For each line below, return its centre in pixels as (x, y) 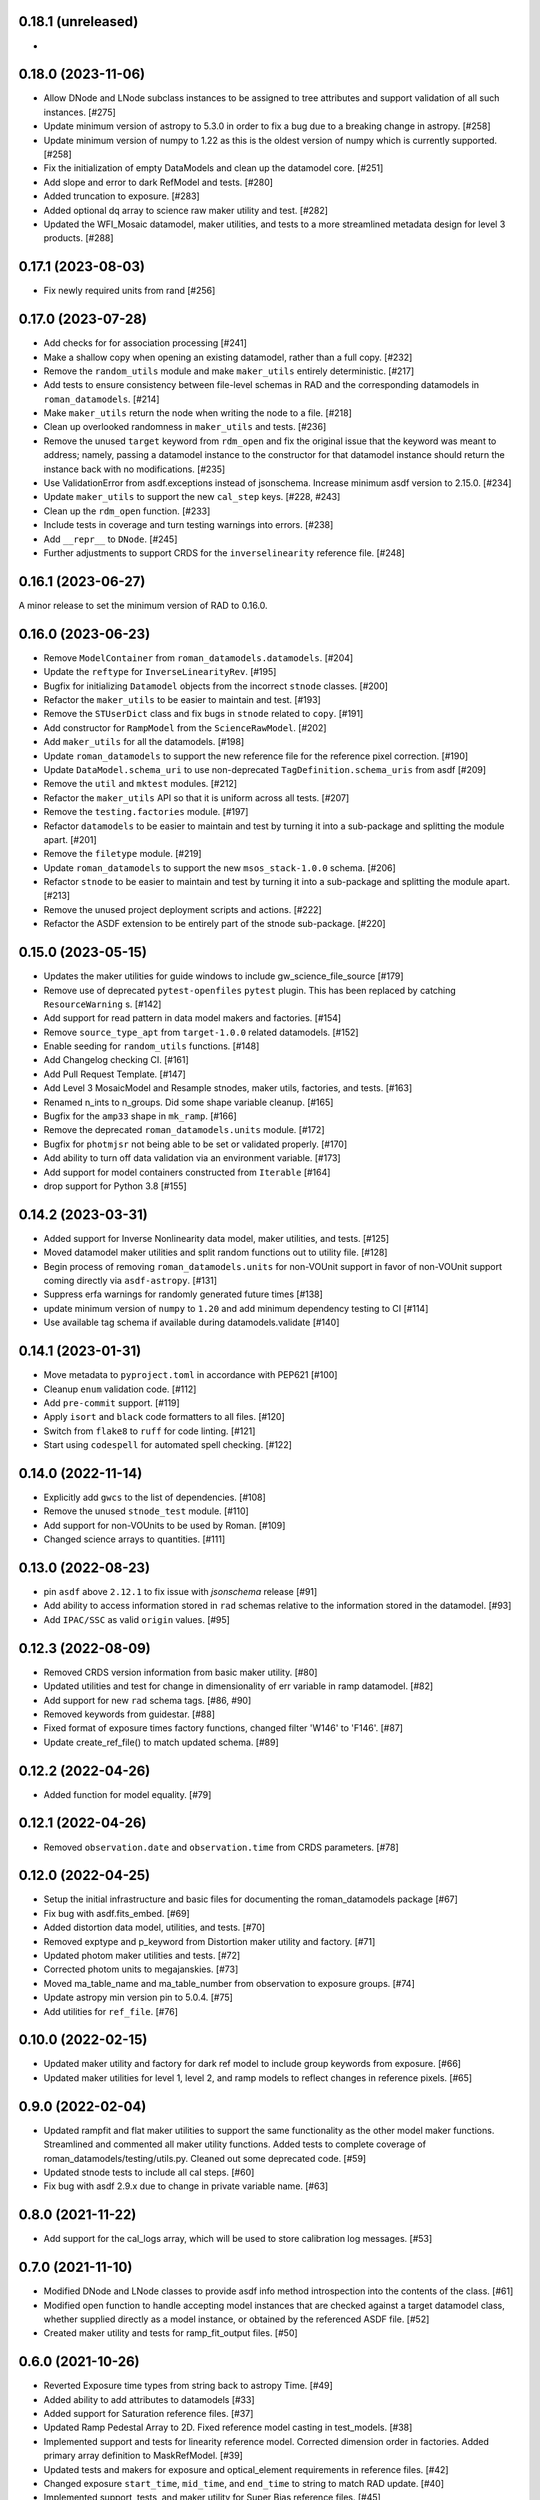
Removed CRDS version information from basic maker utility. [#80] (180, 1672)
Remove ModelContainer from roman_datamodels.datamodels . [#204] (198, 657)
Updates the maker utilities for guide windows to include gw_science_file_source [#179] (223, 976)
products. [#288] (78, 238)
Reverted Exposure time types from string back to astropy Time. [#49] (188, 2386)
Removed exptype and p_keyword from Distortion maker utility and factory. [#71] (209, 1941)
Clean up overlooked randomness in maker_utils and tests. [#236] (185, 427)
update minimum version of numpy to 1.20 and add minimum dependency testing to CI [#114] (236, 1308)
